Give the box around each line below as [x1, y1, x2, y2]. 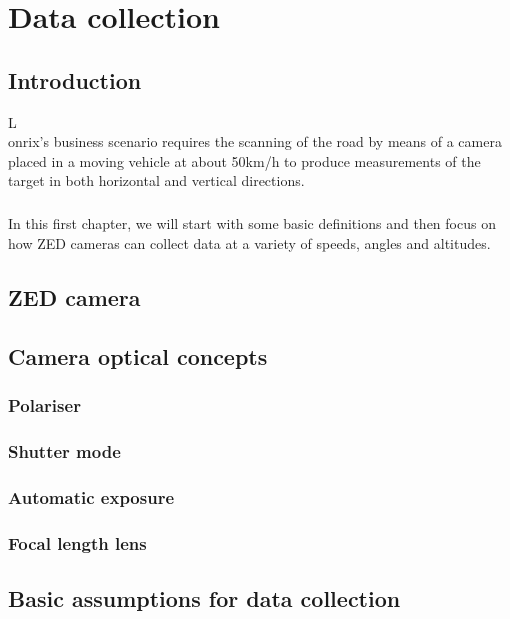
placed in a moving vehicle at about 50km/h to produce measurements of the [8, 150, 481, 171]
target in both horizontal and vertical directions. [8, 170, 305, 191]
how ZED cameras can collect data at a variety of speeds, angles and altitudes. [8, 232, 491, 253]
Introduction [8, 64, 142, 95]
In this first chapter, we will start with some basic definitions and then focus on [8, 213, 496, 234]
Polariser [8, 393, 81, 417]
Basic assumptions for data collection [8, 582, 401, 613]
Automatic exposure [8, 484, 175, 509]
